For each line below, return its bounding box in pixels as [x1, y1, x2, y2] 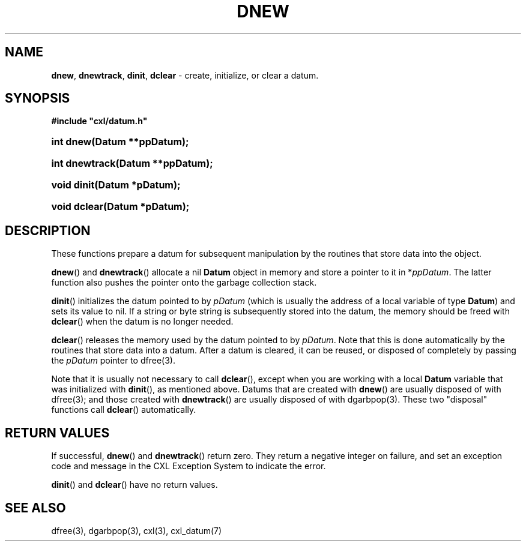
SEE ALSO [5, 500, 66, 515]
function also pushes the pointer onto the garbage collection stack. [51, 277, 317, 288]
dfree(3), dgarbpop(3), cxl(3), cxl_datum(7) [51, 525, 222, 536]
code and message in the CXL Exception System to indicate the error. [51, 461, 326, 472]
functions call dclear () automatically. [51, 404, 196, 415]
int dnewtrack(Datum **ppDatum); [51, 157, 213, 170]
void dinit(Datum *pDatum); [51, 179, 181, 191]
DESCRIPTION [5, 223, 91, 238]
